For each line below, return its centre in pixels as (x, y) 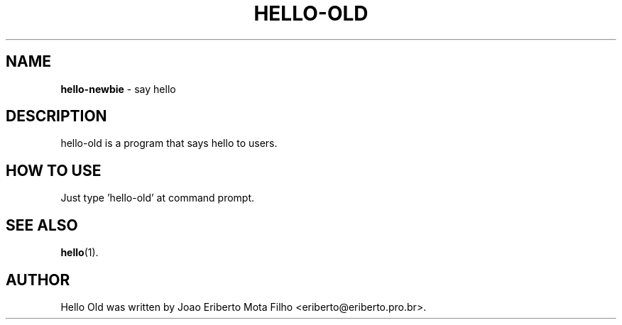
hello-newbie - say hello (118, 89)
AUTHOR (38, 280)
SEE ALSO (42, 225)
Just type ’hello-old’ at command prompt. (158, 198)
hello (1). (80, 253)
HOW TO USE (54, 170)
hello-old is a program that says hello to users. (169, 143)
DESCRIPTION (56, 116)
